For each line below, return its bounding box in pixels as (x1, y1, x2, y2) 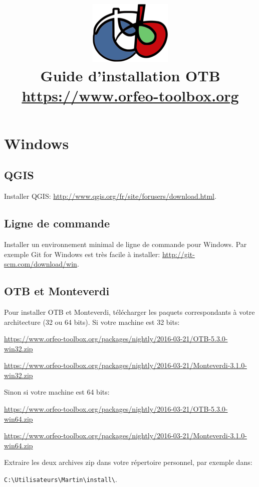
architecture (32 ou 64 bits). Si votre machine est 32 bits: (4, 316, 180, 327)
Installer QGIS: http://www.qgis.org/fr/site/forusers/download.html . (4, 191, 216, 201)
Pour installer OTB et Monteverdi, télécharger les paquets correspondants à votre (4, 306, 255, 317)
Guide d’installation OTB (40, 65, 220, 86)
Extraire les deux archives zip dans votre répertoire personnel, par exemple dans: (4, 457, 252, 467)
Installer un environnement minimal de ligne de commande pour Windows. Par (4, 238, 247, 249)
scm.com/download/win (4, 259, 77, 269)
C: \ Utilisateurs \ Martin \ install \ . (4, 474, 117, 484)
